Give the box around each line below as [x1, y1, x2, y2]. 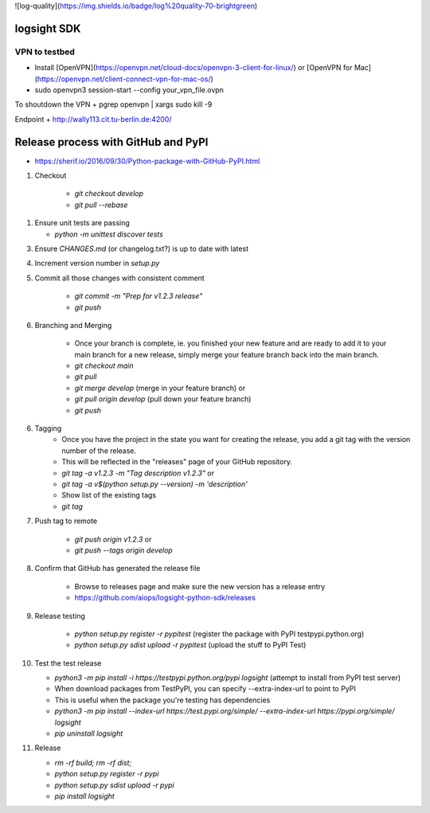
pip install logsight [54, 791, 115, 800]
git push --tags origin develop [74, 545, 173, 555]
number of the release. [61, 446, 137, 455]
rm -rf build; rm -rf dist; [54, 757, 132, 768]
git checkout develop [74, 189, 143, 198]
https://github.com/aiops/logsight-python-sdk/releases [74, 593, 256, 603]
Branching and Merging [34, 320, 112, 330]
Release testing [34, 611, 85, 620]
